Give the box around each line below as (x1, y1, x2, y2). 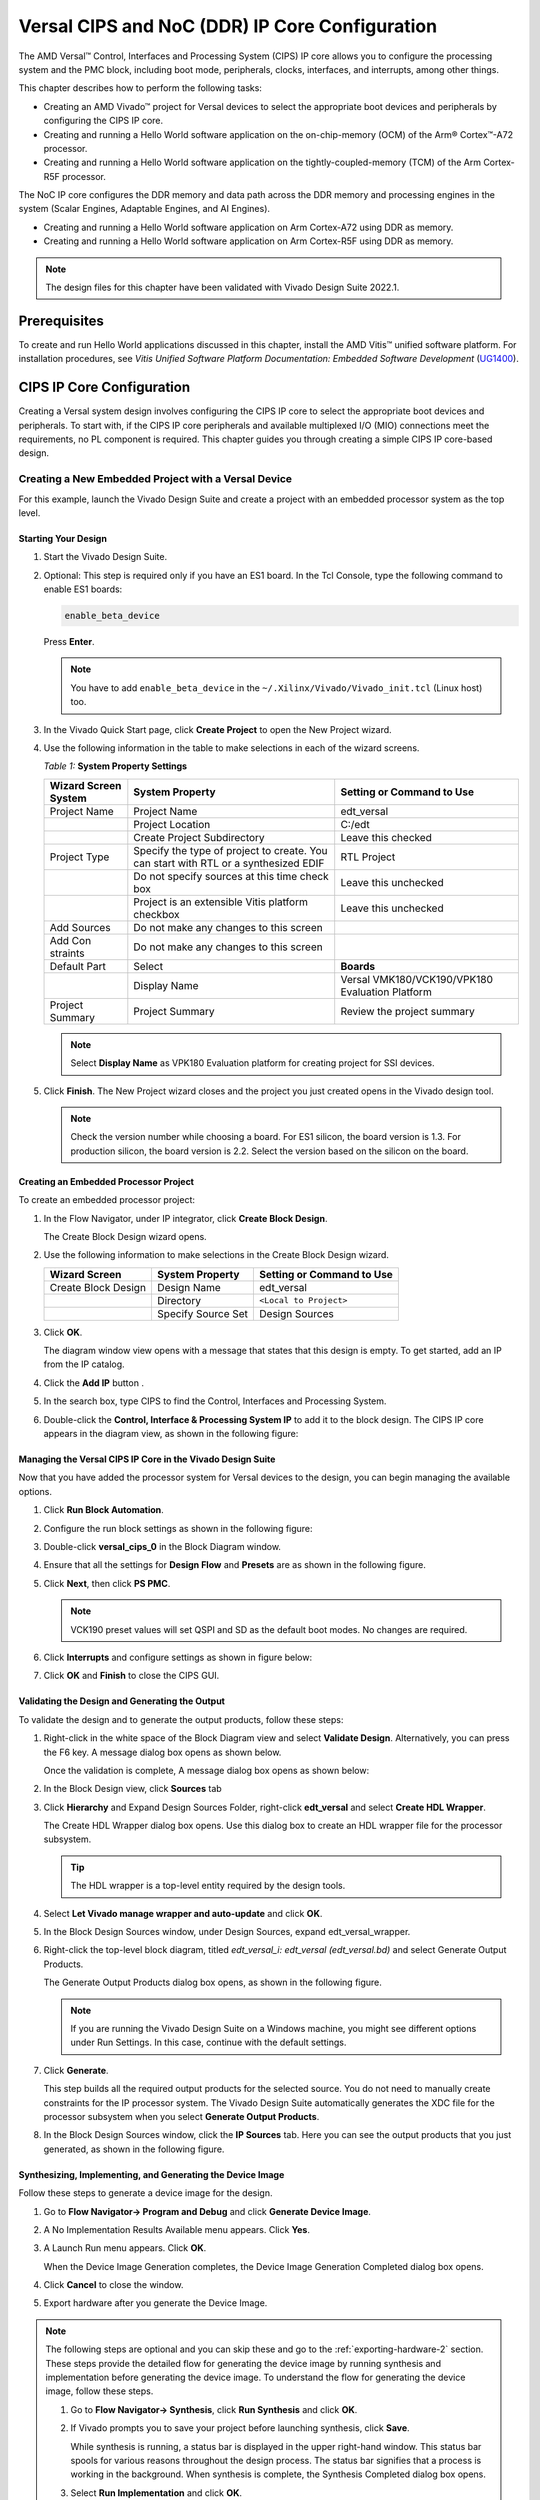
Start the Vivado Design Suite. (43, 551, 168, 563)
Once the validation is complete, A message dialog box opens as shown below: (43, 1764, 370, 1776)
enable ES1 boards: (43, 583, 123, 595)
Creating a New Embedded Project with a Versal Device (18, 472, 293, 486)
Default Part (49, 959, 107, 973)
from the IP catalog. (43, 1358, 125, 1370)
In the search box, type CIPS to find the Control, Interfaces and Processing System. (43, 1395, 387, 1407)
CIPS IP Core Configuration (18, 379, 191, 396)
